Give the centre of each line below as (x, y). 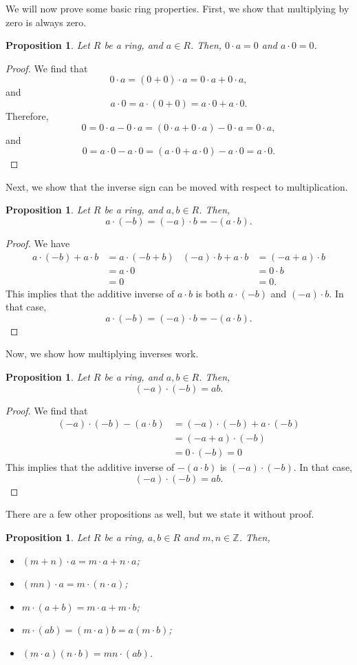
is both (210, 293)
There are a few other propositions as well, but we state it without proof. (160, 514)
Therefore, (27, 115)
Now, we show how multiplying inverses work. (102, 353)
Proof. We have (38, 243)
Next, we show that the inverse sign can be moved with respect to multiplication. (177, 186)
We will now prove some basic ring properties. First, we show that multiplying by (177, 8)
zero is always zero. (46, 22)
